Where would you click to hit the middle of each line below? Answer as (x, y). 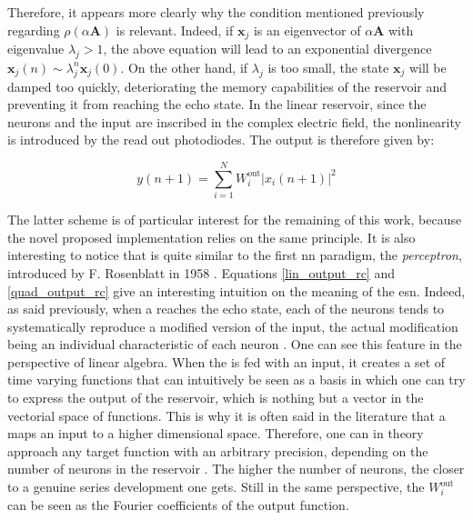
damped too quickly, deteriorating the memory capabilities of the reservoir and (227, 86)
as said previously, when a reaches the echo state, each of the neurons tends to (226, 309)
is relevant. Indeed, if (175, 30)
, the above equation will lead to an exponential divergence (267, 49)
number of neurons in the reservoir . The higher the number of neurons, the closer (236, 469)
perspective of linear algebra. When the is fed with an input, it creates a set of (226, 361)
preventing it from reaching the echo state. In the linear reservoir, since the (217, 104)
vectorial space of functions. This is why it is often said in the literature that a (226, 415)
